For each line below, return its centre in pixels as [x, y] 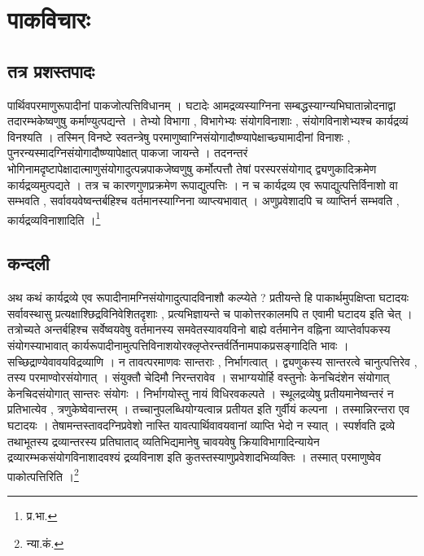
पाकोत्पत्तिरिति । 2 [43, 475]
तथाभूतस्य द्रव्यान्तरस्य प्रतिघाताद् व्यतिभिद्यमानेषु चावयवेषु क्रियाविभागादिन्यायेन [164, 441]
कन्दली [28, 263]
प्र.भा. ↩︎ [42, 515]
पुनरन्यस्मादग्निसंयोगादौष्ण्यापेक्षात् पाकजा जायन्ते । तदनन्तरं [128, 153]
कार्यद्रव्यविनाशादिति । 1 [54, 218]
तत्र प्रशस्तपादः [51, 70]
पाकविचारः [49, 19]
